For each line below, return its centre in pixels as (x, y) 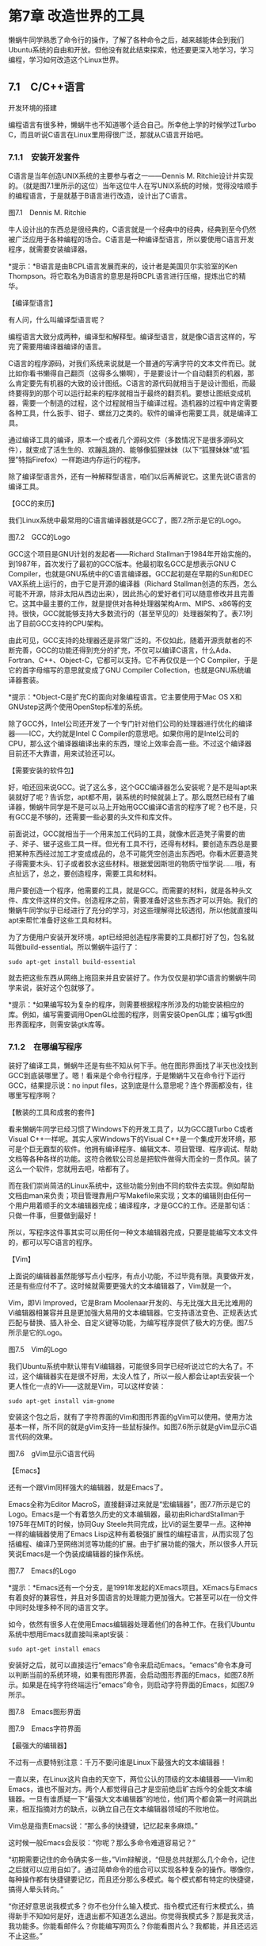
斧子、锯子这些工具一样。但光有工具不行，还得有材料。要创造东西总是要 (140, 844)
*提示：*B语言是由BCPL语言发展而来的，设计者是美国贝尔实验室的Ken (123, 266)
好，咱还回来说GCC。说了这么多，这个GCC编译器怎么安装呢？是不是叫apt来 (133, 788)
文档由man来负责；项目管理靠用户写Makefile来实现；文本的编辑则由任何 (126, 1196)
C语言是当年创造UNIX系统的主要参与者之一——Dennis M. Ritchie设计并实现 (131, 176)
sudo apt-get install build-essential (72, 962)
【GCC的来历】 (33, 503)
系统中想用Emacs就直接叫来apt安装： (69, 1634)
